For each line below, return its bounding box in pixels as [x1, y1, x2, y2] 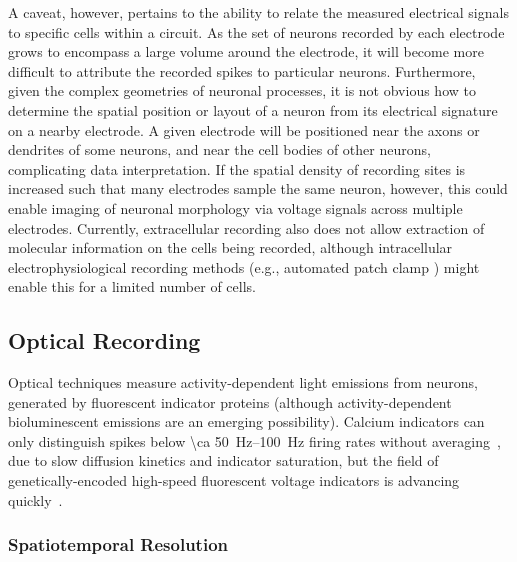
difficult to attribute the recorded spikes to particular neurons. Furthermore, [8, 60, 476, 81]
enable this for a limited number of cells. [8, 276, 256, 297]
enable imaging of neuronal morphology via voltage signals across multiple [8, 197, 463, 218]
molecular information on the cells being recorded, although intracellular [8, 237, 453, 258]
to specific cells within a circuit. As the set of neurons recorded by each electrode [8, 21, 505, 42]
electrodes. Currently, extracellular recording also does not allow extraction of [8, 217, 485, 238]
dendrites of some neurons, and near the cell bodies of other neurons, [8, 139, 431, 160]
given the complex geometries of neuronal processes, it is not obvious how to [8, 80, 476, 101]
